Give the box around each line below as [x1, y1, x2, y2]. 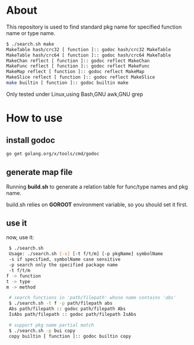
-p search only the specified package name [8, 262, 118, 268]
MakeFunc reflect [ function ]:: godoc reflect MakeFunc [6, 63, 150, 69]
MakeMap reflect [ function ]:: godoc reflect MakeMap [6, 69, 145, 75]
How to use [6, 111, 63, 125]
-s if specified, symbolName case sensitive [8, 256, 120, 262]
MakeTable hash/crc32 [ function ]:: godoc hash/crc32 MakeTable [6, 46, 171, 52]
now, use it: [6, 234, 34, 241]
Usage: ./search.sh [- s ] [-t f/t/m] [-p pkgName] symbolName [8, 251, 163, 257]
